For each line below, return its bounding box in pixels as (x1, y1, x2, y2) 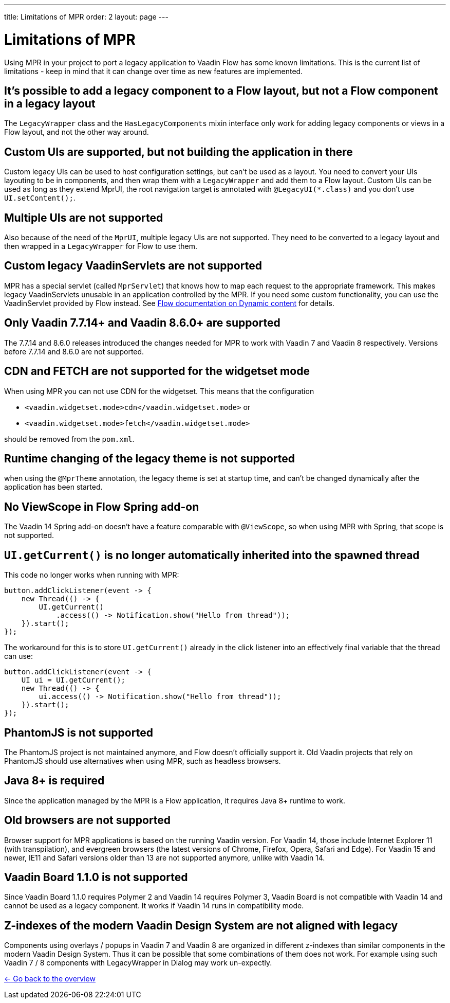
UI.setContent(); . (4, 193, 76, 203)
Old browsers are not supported (4, 814, 171, 827)
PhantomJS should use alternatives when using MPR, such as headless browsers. (4, 756, 281, 765)
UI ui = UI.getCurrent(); (21, 676, 126, 685)
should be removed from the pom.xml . (4, 434, 135, 443)
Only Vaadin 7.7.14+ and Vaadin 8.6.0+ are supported (4, 316, 280, 330)
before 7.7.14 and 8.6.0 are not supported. (4, 347, 144, 356)
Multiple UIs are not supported (4, 211, 163, 224)
